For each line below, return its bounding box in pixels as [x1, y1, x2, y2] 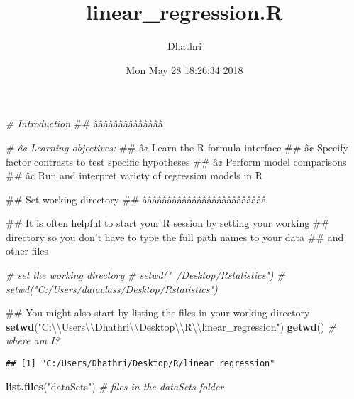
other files [6, 243, 49, 258]
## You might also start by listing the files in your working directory [6, 305, 310, 320]
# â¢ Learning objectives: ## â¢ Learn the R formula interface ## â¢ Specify [6, 139, 348, 154]
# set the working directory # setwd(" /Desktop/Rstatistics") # [6, 267, 285, 282]
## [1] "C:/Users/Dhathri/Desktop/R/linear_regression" [6, 358, 275, 369]
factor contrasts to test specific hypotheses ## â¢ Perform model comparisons [6, 154, 347, 169]
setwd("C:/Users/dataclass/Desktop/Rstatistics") [6, 281, 218, 296]
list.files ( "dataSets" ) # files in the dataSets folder [6, 378, 224, 393]
